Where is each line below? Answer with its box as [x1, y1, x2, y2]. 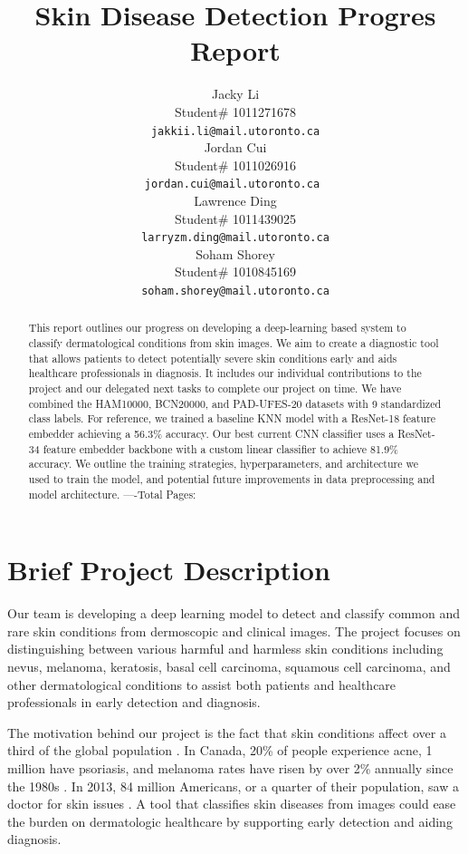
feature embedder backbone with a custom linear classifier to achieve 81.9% [43, 441, 399, 456]
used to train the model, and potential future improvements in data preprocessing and [28, 471, 435, 487]
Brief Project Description [7, 551, 330, 588]
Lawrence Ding [194, 191, 277, 209]
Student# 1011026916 [174, 155, 297, 174]
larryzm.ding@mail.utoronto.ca [141, 231, 330, 245]
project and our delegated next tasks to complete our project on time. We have [28, 381, 402, 396]
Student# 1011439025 [174, 209, 297, 228]
